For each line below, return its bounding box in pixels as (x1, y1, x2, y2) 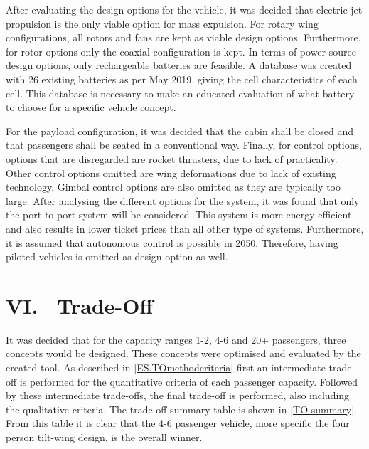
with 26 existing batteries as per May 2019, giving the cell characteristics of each (6, 71, 358, 86)
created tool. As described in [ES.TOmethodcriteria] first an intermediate (6, 360, 326, 374)
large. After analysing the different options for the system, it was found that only (6, 193, 360, 208)
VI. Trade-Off (6, 290, 154, 319)
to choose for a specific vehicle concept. (6, 100, 176, 115)
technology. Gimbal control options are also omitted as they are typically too (6, 179, 341, 194)
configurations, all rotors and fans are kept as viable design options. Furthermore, (6, 30, 361, 45)
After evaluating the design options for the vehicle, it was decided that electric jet (6, 2, 363, 16)
